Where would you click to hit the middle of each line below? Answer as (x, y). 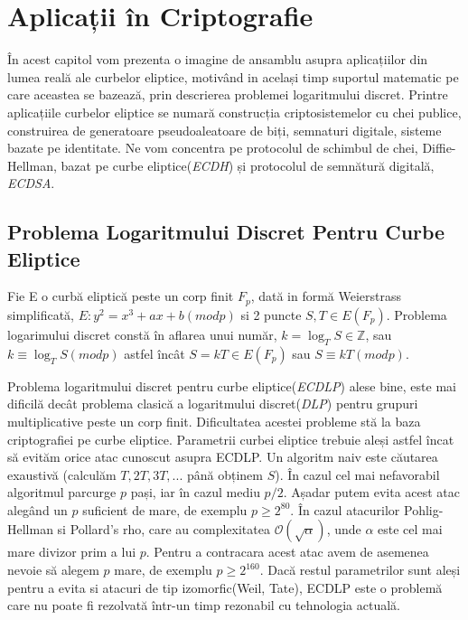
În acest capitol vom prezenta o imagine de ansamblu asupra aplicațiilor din (218, 59)
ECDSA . (31, 183)
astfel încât (154, 353)
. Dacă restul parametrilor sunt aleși (360, 570)
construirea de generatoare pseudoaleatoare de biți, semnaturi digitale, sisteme (225, 130)
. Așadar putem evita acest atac (372, 492)
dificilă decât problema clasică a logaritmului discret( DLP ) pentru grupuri (213, 404)
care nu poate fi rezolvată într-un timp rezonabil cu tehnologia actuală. (204, 605)
